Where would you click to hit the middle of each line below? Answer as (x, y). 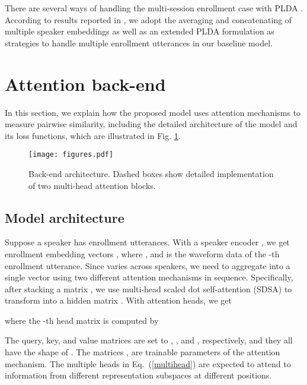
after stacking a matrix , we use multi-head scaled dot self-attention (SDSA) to (148, 288)
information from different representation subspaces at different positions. (138, 375)
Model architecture (65, 217)
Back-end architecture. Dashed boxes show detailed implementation (151, 173)
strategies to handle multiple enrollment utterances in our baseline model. (139, 42)
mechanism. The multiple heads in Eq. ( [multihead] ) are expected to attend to (148, 363)
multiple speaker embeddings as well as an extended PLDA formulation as (140, 31)
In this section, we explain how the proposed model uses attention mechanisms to (153, 112)
